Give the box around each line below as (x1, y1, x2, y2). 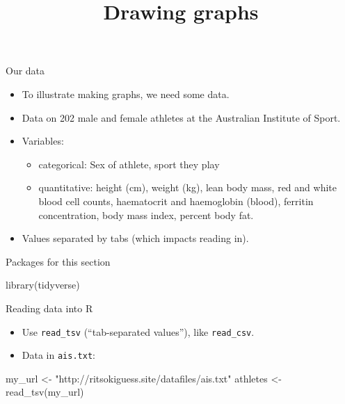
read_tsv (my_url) (6, 385, 84, 399)
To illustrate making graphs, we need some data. (22, 86, 230, 101)
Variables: (22, 134, 64, 148)
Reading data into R (6, 300, 93, 315)
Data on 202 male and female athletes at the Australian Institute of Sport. (22, 110, 341, 124)
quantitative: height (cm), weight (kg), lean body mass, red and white (38, 180, 337, 195)
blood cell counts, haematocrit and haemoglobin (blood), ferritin (38, 193, 314, 208)
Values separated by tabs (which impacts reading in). (22, 231, 249, 245)
